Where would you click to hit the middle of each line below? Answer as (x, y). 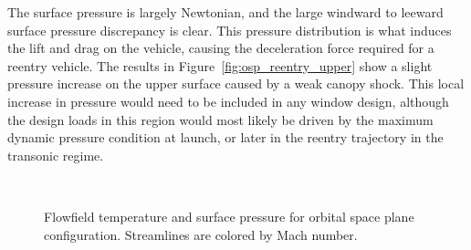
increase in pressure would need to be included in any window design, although (228, 101)
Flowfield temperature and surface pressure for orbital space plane (229, 216)
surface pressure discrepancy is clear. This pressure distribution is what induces (230, 30)
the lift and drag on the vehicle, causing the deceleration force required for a (221, 48)
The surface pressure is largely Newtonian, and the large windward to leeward (225, 12)
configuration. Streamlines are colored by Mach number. (201, 234)
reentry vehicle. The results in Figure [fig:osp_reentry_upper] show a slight (220, 65)
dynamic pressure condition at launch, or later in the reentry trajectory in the (225, 137)
